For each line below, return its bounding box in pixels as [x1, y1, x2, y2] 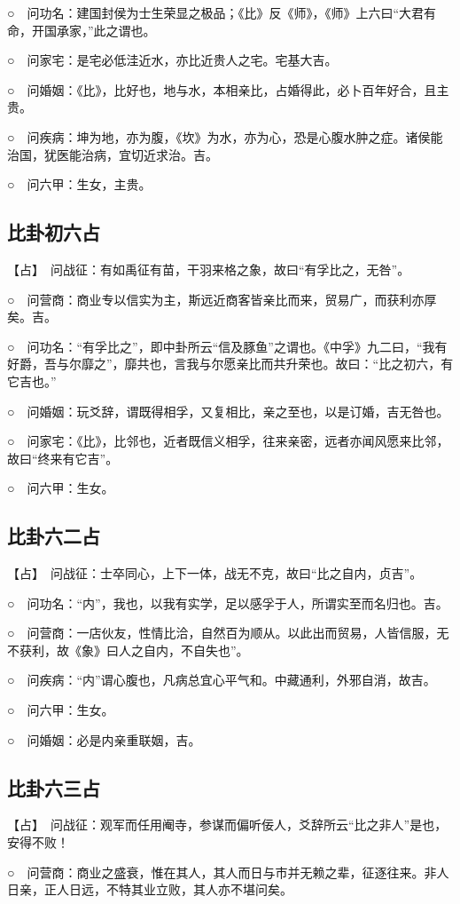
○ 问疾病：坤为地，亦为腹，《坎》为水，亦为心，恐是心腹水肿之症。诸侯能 [7, 127, 443, 146]
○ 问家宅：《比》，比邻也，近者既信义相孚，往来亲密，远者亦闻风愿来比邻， [7, 432, 449, 450]
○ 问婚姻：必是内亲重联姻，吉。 [7, 730, 201, 749]
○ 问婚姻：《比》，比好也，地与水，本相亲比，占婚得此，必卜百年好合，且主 [7, 80, 449, 99]
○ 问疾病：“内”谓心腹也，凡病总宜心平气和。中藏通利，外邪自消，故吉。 [7, 670, 436, 689]
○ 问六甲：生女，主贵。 [7, 175, 152, 194]
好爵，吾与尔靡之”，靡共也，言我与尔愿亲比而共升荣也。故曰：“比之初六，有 [7, 354, 454, 373]
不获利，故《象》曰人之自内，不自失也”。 [7, 640, 249, 659]
